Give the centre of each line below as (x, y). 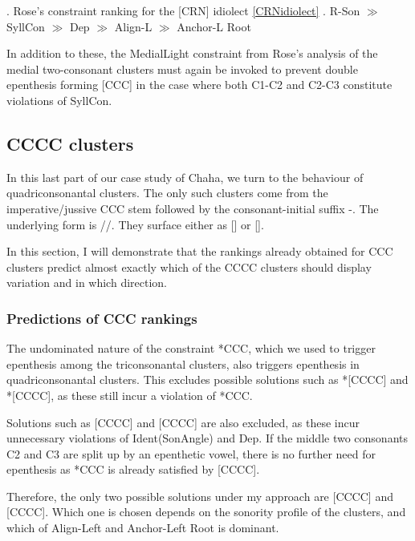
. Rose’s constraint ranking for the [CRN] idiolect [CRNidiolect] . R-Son (183, 10)
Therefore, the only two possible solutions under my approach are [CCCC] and (200, 496)
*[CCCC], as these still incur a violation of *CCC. (130, 395)
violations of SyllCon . (59, 100)
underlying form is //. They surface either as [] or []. (135, 224)
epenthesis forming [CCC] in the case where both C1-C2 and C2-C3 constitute (199, 85)
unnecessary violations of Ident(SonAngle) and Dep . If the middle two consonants (207, 438)
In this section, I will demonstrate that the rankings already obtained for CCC (200, 251)
